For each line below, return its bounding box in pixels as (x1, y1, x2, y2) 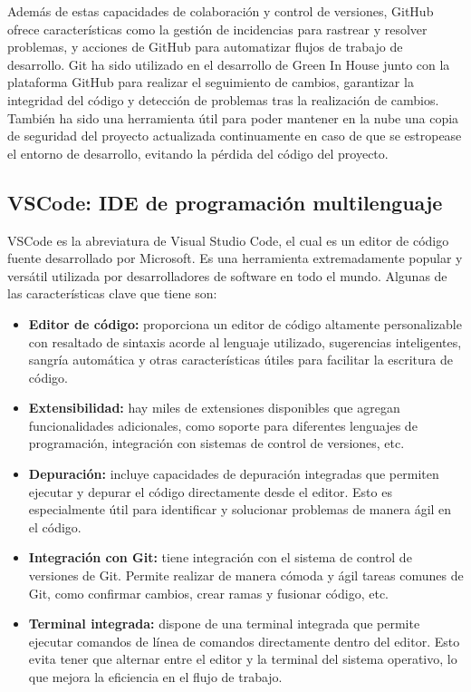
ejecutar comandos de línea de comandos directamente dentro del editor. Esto (28, 631, 460, 650)
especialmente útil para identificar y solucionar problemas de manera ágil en (28, 500, 452, 519)
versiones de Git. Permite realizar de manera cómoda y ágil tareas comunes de (28, 566, 464, 585)
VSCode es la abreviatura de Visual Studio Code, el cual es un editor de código (7, 230, 449, 249)
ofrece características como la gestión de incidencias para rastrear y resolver (7, 19, 428, 38)
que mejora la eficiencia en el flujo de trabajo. (28, 668, 283, 687)
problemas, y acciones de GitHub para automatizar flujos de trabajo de (7, 37, 403, 56)
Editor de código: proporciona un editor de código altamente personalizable (28, 314, 462, 333)
